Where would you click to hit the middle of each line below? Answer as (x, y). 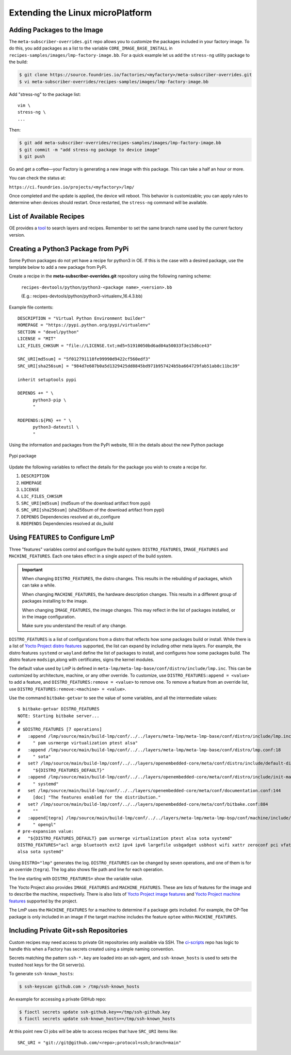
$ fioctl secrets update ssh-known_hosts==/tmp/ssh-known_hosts (97, 1019)
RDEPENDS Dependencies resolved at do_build (67, 523)
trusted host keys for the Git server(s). (47, 965)
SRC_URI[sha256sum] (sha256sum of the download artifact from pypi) (93, 510)
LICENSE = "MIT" (37, 339)
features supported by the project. (43, 901)
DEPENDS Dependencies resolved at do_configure (71, 517)
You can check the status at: (37, 178)
